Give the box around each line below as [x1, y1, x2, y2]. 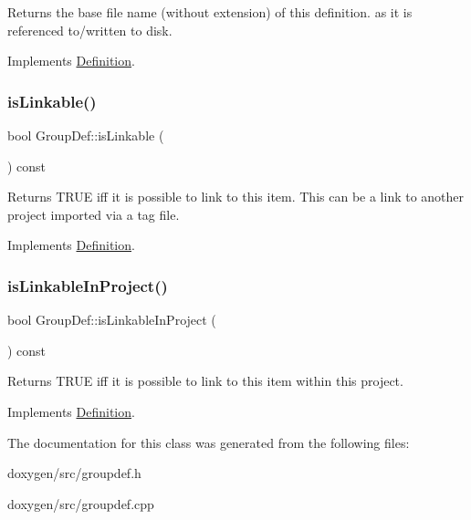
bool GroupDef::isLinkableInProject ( [7, 310, 216, 329]
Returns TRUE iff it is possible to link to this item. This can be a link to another [7, 187, 465, 206]
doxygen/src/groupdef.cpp [7, 494, 154, 513]
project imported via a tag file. [7, 204, 180, 224]
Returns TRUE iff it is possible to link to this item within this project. [7, 371, 403, 390]
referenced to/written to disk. [7, 20, 173, 39]
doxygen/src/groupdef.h [7, 463, 141, 483]
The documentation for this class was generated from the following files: [7, 432, 410, 452]
